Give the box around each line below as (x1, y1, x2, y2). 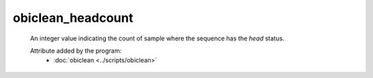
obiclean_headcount (12, 10, 134, 25)
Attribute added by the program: (30, 47, 122, 55)
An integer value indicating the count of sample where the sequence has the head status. (30, 34, 285, 42)
